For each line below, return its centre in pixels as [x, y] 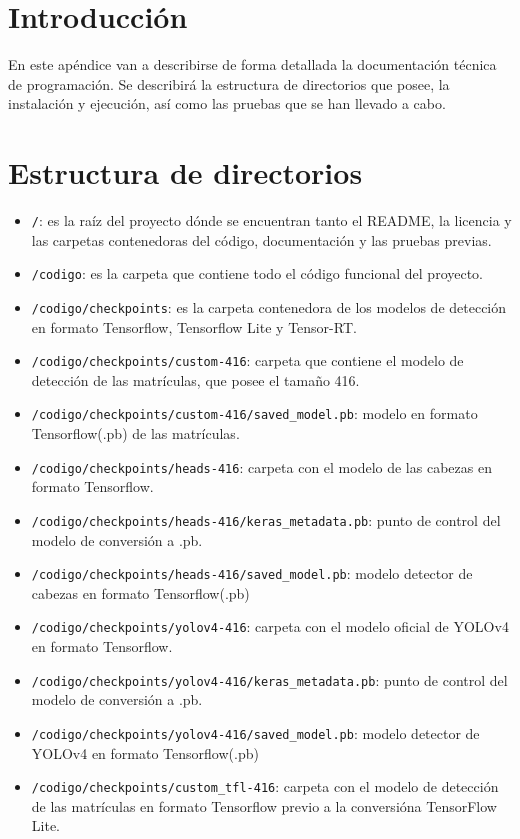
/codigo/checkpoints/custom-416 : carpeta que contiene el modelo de [247, 360]
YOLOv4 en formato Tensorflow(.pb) [145, 752]
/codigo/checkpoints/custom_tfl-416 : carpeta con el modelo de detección [265, 786]
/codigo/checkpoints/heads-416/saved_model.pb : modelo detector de [252, 573]
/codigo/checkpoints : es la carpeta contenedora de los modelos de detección [269, 306]
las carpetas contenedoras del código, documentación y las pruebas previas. [261, 239]
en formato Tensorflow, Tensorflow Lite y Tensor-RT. [194, 326]
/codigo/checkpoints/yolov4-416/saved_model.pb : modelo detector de [255, 732]
